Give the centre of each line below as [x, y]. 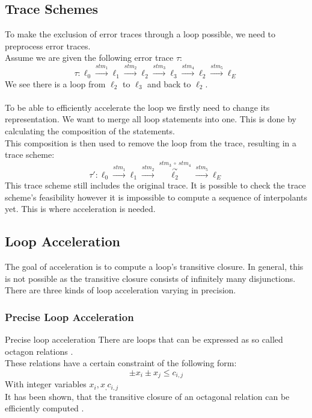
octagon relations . [39, 351]
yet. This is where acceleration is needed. [80, 209]
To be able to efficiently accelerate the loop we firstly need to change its [137, 107]
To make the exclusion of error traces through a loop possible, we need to [140, 34]
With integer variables [46, 384]
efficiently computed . [44, 408]
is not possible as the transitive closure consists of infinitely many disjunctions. [150, 278]
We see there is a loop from [55, 83]
